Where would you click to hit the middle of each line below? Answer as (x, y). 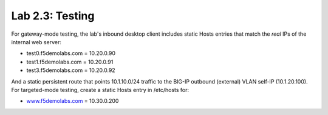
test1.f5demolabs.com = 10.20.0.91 (70, 62)
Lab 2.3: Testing (53, 16)
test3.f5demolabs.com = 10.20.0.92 (71, 70)
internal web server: (36, 42)
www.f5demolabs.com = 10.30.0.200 (73, 101)
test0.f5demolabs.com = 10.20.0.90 (71, 53)
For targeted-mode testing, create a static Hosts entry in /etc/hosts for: (100, 90)
